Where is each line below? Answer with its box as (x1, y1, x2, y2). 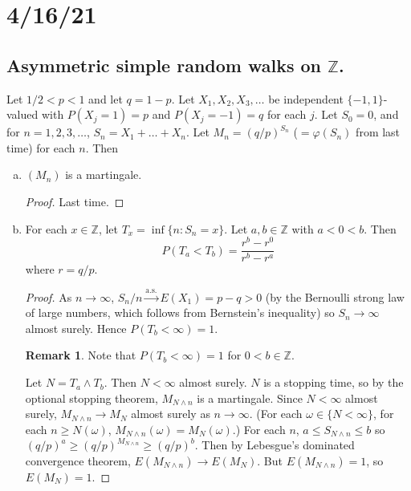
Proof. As (25, 288, 72, 305)
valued (6, 106, 39, 123)
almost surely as (131, 405, 210, 422)
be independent (268, 90, 344, 107)
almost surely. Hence (25, 319, 127, 336)
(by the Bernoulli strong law (265, 288, 405, 305)
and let (88, 90, 123, 107)
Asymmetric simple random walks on (6, 52, 322, 77)
